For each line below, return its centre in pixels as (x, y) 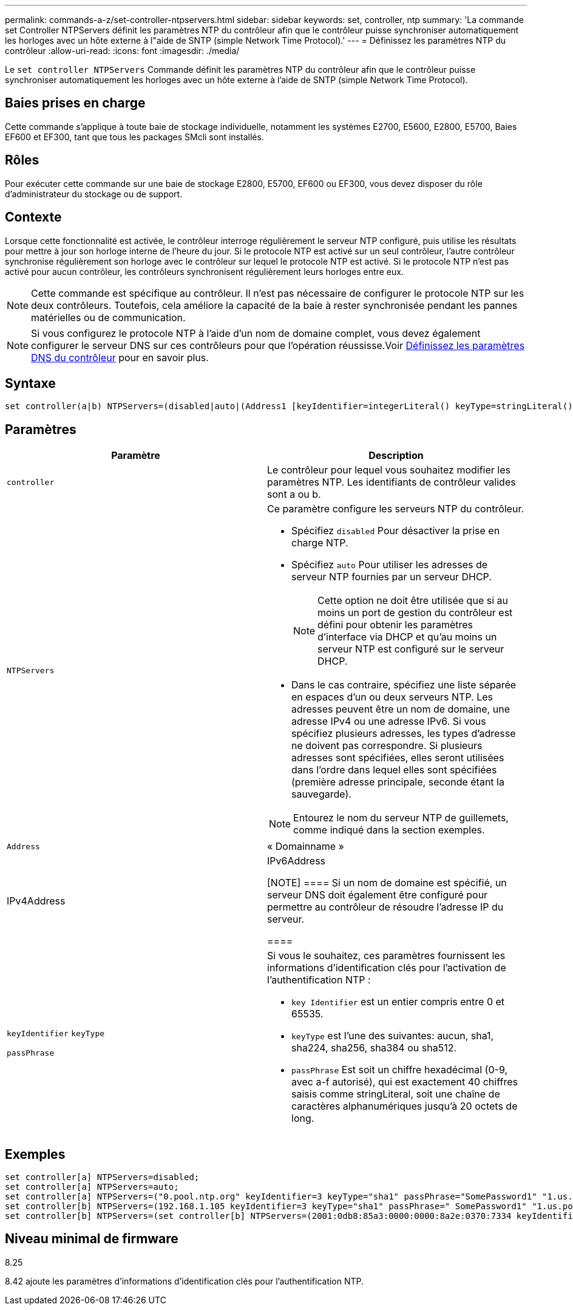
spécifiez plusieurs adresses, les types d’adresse (404, 734)
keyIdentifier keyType (56, 1033)
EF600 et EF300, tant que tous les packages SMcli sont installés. (134, 137)
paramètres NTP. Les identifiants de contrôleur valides (392, 482)
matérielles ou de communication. (108, 317)
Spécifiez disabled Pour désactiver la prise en (396, 531)
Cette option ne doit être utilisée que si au (413, 601)
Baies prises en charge (75, 103)
